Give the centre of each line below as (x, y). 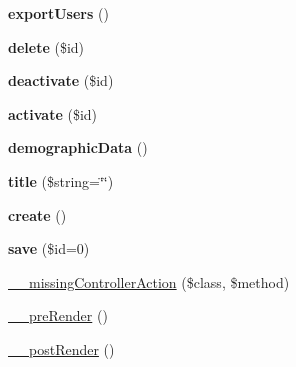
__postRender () (61, 348)
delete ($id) (46, 46)
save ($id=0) (49, 248)
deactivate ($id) (61, 80)
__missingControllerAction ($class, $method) (149, 281)
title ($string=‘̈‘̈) (61, 180)
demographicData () (78, 147)
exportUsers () (58, 13)
